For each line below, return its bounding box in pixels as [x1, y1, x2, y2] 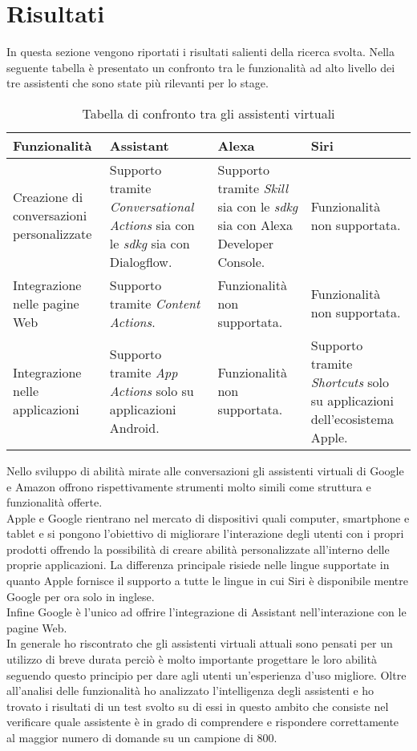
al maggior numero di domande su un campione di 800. [6, 729, 277, 745]
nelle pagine [13, 293, 79, 313]
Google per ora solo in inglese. [6, 587, 155, 604]
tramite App [109, 363, 178, 382]
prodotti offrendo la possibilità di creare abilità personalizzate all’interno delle [6, 540, 390, 557]
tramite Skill [217, 178, 289, 197]
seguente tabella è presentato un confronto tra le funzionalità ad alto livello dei [6, 59, 395, 75]
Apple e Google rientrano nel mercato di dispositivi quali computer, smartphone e [6, 509, 410, 526]
